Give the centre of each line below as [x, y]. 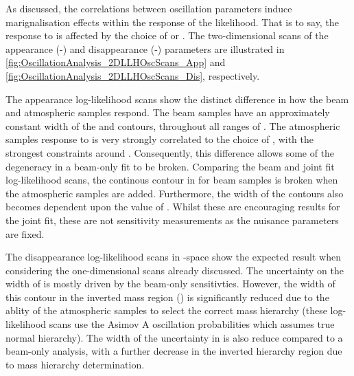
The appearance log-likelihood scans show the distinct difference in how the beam [177, 99]
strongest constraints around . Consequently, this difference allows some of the [170, 152]
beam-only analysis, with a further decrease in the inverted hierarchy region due [174, 351]
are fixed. [25, 233]
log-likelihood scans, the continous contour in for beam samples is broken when [172, 180]
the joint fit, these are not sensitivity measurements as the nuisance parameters [172, 220]
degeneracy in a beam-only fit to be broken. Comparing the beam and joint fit [170, 166]
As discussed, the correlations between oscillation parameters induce [149, 8]
